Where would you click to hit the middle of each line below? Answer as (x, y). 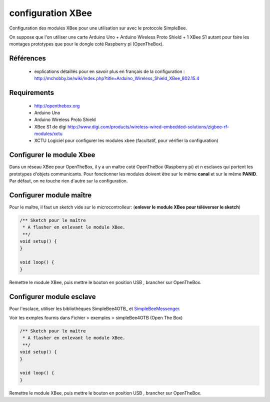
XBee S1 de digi (50, 126)
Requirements (32, 92)
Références (27, 58)
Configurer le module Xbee (52, 155)
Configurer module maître (50, 195)
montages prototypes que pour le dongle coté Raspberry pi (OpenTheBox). (86, 44)
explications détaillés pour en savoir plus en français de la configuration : (109, 71)
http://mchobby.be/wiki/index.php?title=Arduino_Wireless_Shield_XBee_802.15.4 (117, 78)
